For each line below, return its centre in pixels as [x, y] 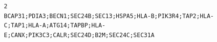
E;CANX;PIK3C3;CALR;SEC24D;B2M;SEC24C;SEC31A [79, 35]
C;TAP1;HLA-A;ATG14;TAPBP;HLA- [55, 26]
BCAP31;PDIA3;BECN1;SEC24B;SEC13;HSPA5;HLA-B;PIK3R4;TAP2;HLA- [109, 16]
